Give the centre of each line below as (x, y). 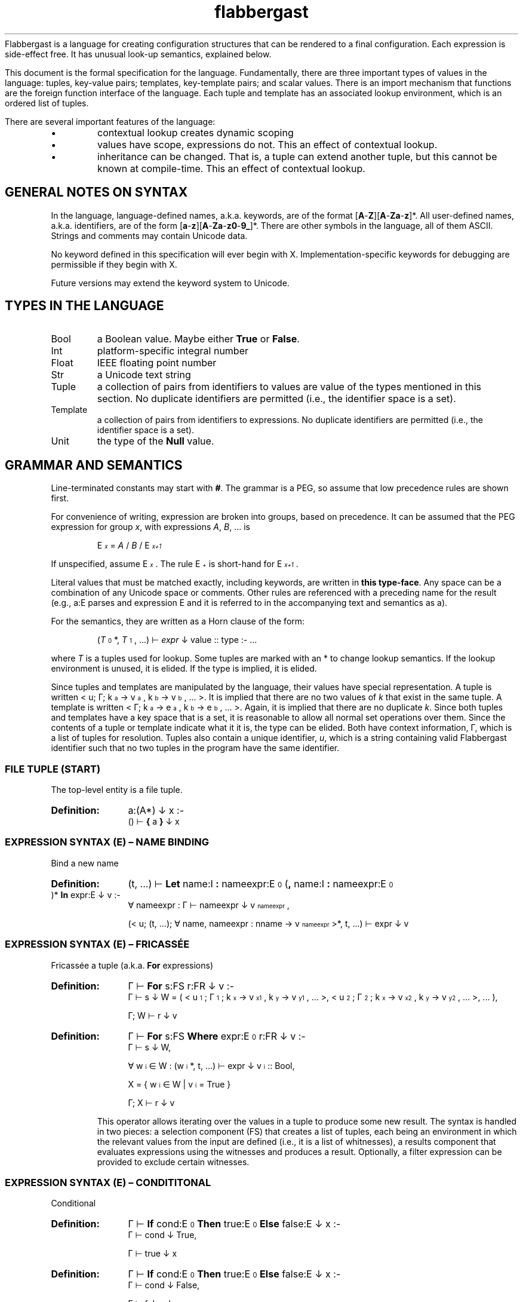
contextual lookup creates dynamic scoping (196, 132)
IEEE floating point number (157, 363)
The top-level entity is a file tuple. (117, 790)
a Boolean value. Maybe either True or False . (198, 339)
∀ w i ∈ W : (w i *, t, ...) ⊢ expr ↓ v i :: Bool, (211, 1065)
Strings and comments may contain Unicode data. (149, 235)
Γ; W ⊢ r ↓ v (153, 1015)
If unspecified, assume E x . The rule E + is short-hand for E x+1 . (175, 564)
